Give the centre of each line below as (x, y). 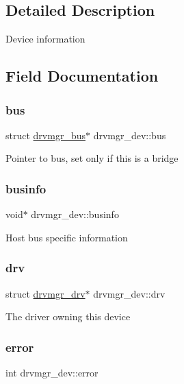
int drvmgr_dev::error (52, 373)
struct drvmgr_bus (45, 135)
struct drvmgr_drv (45, 293)
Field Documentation (82, 76)
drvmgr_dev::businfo (75, 214)
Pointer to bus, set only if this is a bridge (92, 158)
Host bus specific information (67, 237)
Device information (45, 39)
